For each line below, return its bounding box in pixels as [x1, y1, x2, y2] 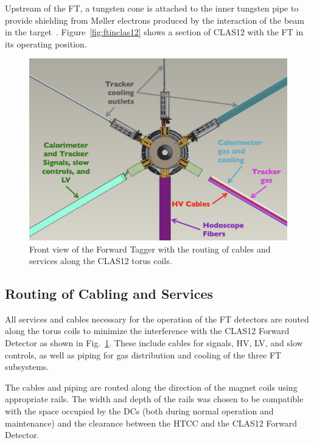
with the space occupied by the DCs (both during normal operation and [5, 405, 274, 417]
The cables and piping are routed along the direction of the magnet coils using [5, 380, 298, 393]
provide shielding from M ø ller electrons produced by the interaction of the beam [5, 13, 304, 26]
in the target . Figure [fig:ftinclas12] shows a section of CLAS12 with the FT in [5, 26, 304, 38]
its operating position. [5, 37, 87, 50]
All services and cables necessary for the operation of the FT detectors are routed [5, 312, 309, 325]
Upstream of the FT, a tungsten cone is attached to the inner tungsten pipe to [5, 2, 299, 14]
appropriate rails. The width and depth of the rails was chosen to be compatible [5, 392, 304, 405]
